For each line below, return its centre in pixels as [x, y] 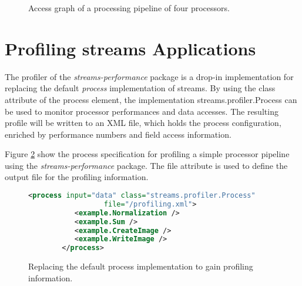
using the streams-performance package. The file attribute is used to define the [146, 165]
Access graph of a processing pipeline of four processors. [129, 8]
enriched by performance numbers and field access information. [118, 134]
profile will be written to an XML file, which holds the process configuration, [143, 123]
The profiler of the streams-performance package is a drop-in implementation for [149, 76]
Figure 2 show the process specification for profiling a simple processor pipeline [147, 154]
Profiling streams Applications [130, 48]
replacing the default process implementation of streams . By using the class [140, 88]
